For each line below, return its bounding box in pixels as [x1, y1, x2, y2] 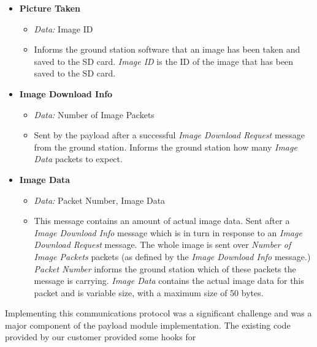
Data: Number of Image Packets [34, 108, 155, 121]
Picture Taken [19, 2, 81, 14]
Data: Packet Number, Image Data [34, 193, 166, 206]
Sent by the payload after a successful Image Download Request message [34, 129, 305, 141]
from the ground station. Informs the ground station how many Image [34, 140, 297, 153]
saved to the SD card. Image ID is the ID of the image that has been [34, 54, 294, 67]
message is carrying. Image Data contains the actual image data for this [34, 274, 304, 287]
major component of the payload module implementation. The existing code [5, 318, 291, 331]
